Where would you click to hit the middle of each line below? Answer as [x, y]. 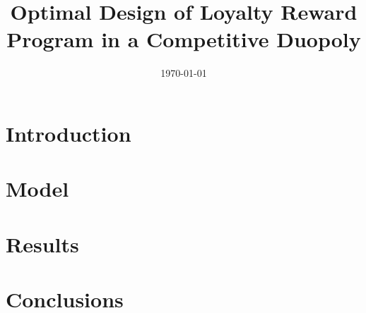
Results [42, 244]
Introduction [69, 133]
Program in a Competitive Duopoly [184, 39]
